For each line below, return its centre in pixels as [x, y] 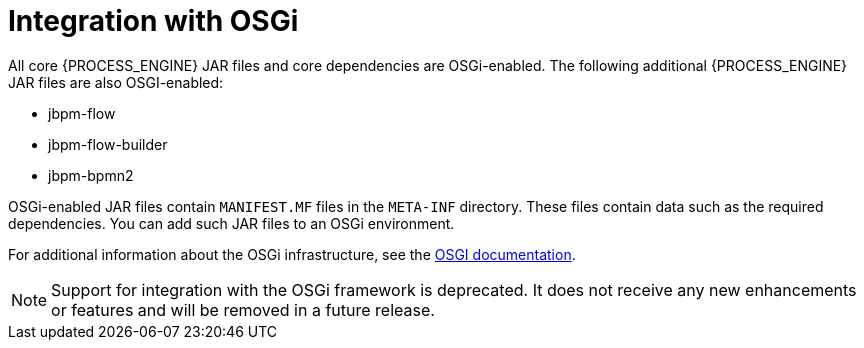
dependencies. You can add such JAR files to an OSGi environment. [231, 223]
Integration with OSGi [153, 21]
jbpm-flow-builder [108, 144]
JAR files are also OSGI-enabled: [116, 82]
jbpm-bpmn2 [91, 175]
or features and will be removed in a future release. [243, 309]
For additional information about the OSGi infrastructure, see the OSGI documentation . [292, 254]
